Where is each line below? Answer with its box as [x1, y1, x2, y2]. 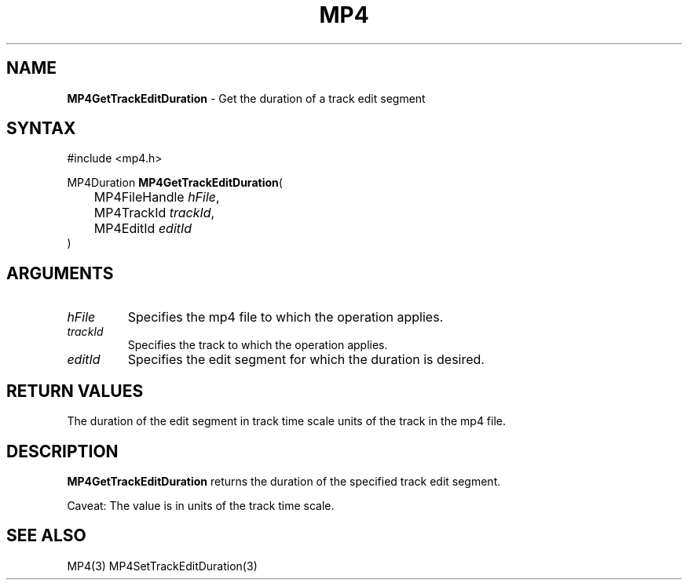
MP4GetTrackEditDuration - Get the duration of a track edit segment [67, 91, 426, 105]
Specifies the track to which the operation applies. [127, 338, 388, 352]
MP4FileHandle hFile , [93, 189, 220, 206]
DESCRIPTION [6, 441, 119, 461]
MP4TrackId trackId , [93, 205, 215, 221]
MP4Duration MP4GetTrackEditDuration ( [67, 176, 283, 190]
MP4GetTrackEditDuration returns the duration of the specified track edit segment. [67, 474, 501, 488]
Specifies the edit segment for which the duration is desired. [127, 351, 485, 368]
